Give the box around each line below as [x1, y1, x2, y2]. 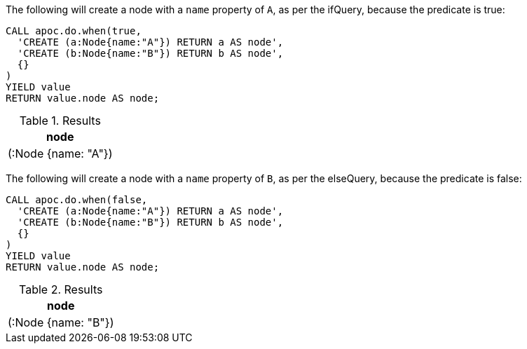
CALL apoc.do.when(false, [6, 194, 148, 205]
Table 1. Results [19, 114, 101, 128]
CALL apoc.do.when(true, [6, 25, 142, 36]
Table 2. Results [19, 282, 103, 296]
